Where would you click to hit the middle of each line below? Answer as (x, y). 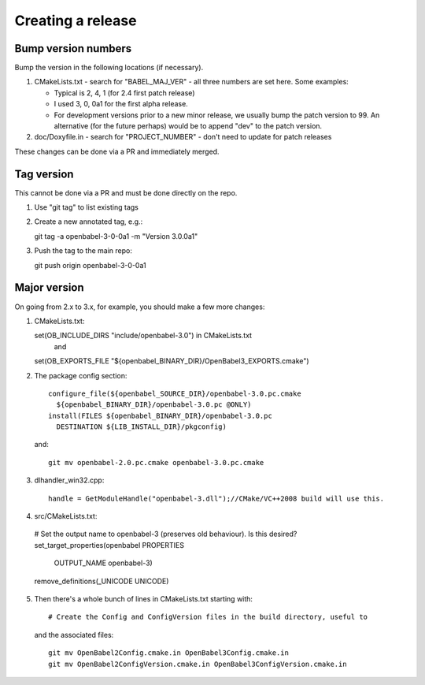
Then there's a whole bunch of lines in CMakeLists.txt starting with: (144, 598)
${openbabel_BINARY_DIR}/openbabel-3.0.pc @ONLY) (154, 405)
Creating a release (76, 20)
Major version (49, 288)
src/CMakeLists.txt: (66, 516)
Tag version (44, 174)
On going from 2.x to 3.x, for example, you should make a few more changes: (140, 307)
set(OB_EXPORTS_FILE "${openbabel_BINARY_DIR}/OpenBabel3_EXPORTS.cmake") (172, 361)
